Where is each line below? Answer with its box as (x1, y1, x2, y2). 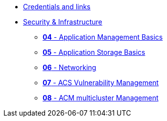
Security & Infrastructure (23, 18, 102, 26)
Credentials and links (23, 2, 91, 11)
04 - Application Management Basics (43, 33, 163, 41)
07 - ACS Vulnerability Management (43, 78, 159, 87)
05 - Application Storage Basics (43, 48, 145, 56)
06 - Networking (43, 63, 96, 72)
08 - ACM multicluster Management (43, 94, 159, 102)
